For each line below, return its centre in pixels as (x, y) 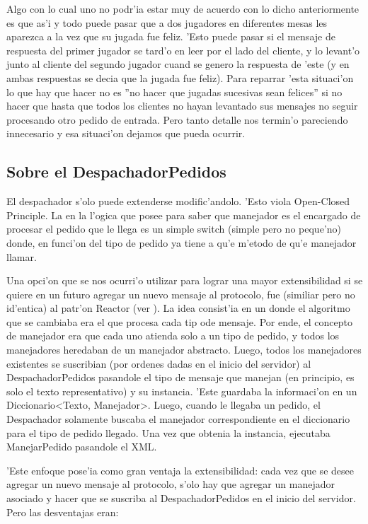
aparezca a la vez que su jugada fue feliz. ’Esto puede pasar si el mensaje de (171, 36)
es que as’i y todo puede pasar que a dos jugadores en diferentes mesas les (167, 22)
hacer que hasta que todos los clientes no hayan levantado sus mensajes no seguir (182, 106)
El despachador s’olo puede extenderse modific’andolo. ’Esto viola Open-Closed (178, 201)
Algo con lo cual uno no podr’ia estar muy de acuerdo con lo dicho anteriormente (183, 8)
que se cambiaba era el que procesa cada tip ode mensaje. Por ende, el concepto (179, 321)
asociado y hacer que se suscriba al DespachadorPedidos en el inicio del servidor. (181, 498)
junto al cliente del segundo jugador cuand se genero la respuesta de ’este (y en (178, 64)
